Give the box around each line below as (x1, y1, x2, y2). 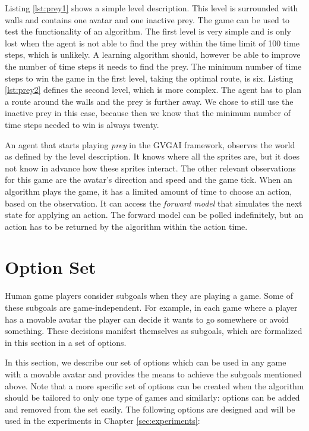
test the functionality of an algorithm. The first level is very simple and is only (5, 25, 291, 38)
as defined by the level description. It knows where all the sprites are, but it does (5, 150, 300, 163)
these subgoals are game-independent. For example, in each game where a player (5, 301, 298, 313)
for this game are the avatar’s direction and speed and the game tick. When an (5, 173, 292, 186)
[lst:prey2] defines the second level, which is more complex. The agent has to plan (5, 83, 301, 96)
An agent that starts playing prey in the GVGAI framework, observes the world (5, 138, 295, 151)
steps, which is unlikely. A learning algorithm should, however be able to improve (5, 48, 301, 61)
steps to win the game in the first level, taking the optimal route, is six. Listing (5, 71, 294, 84)
